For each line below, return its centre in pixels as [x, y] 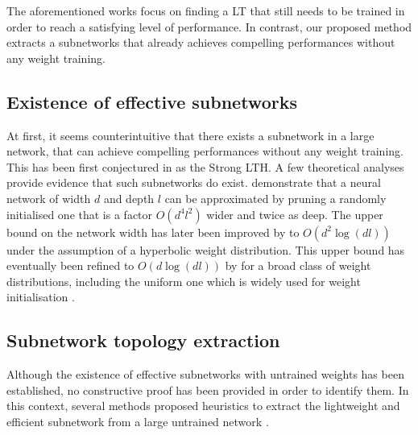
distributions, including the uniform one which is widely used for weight [184, 281]
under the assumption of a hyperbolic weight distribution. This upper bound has [206, 249]
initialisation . [41, 297]
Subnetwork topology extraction [143, 340]
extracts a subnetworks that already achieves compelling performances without [201, 42]
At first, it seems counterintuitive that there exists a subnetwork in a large [190, 135]
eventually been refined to [70, 265]
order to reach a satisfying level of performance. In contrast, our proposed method [209, 26]
